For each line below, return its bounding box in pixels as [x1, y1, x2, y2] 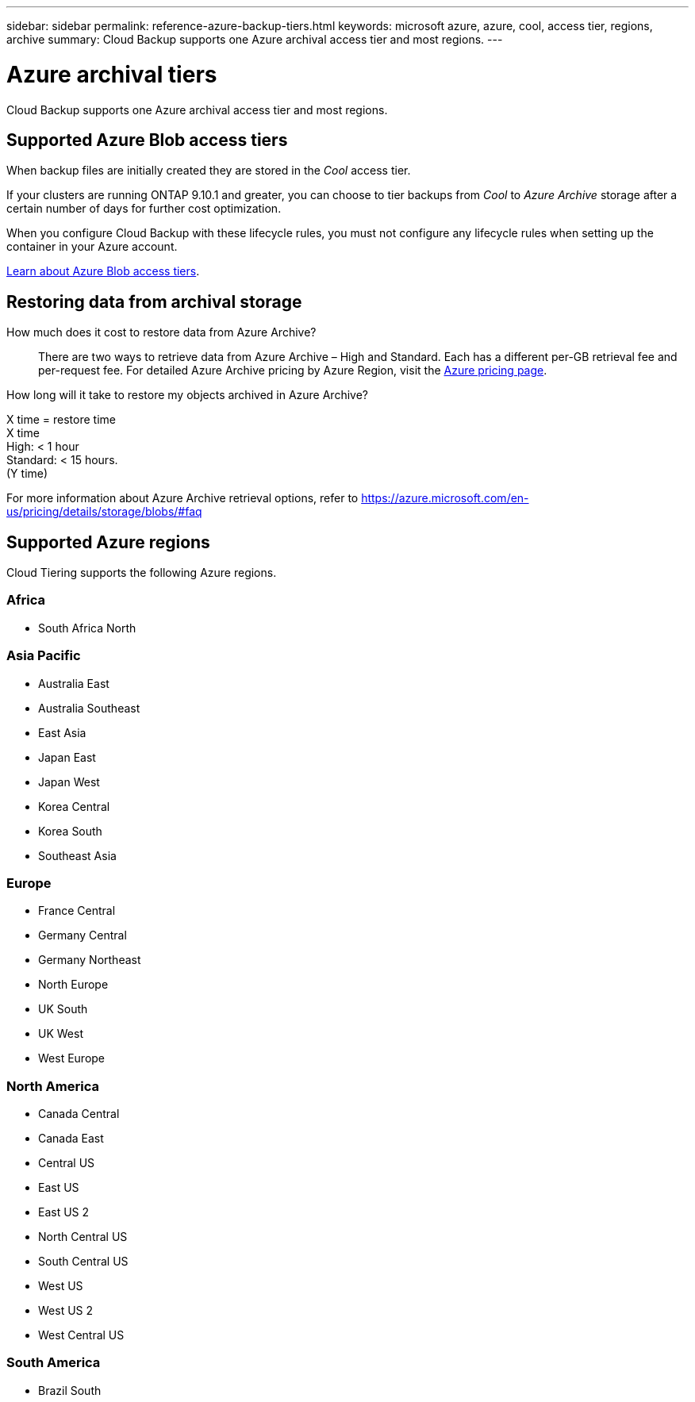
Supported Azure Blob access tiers [6, 129, 288, 150]
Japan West [38, 774, 100, 789]
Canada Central [38, 1107, 120, 1121]
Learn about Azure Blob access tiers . [6, 264, 200, 278]
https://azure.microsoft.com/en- [361, 491, 529, 505]
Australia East [38, 676, 109, 690]
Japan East [38, 750, 96, 764]
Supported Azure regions [6, 532, 210, 552]
